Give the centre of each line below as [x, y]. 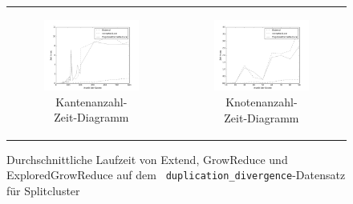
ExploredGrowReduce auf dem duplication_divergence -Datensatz [176, 175]
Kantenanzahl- [91, 101]
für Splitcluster [43, 190]
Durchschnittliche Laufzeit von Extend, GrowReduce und [147, 159]
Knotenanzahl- [262, 101]
